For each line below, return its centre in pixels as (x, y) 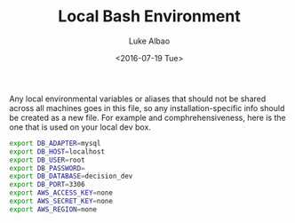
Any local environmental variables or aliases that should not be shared (138, 99)
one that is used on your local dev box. (80, 127)
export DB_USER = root (48, 160)
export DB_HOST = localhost (57, 151)
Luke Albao (149, 41)
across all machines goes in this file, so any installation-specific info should (147, 108)
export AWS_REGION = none (53, 209)
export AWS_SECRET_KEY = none (61, 202)
